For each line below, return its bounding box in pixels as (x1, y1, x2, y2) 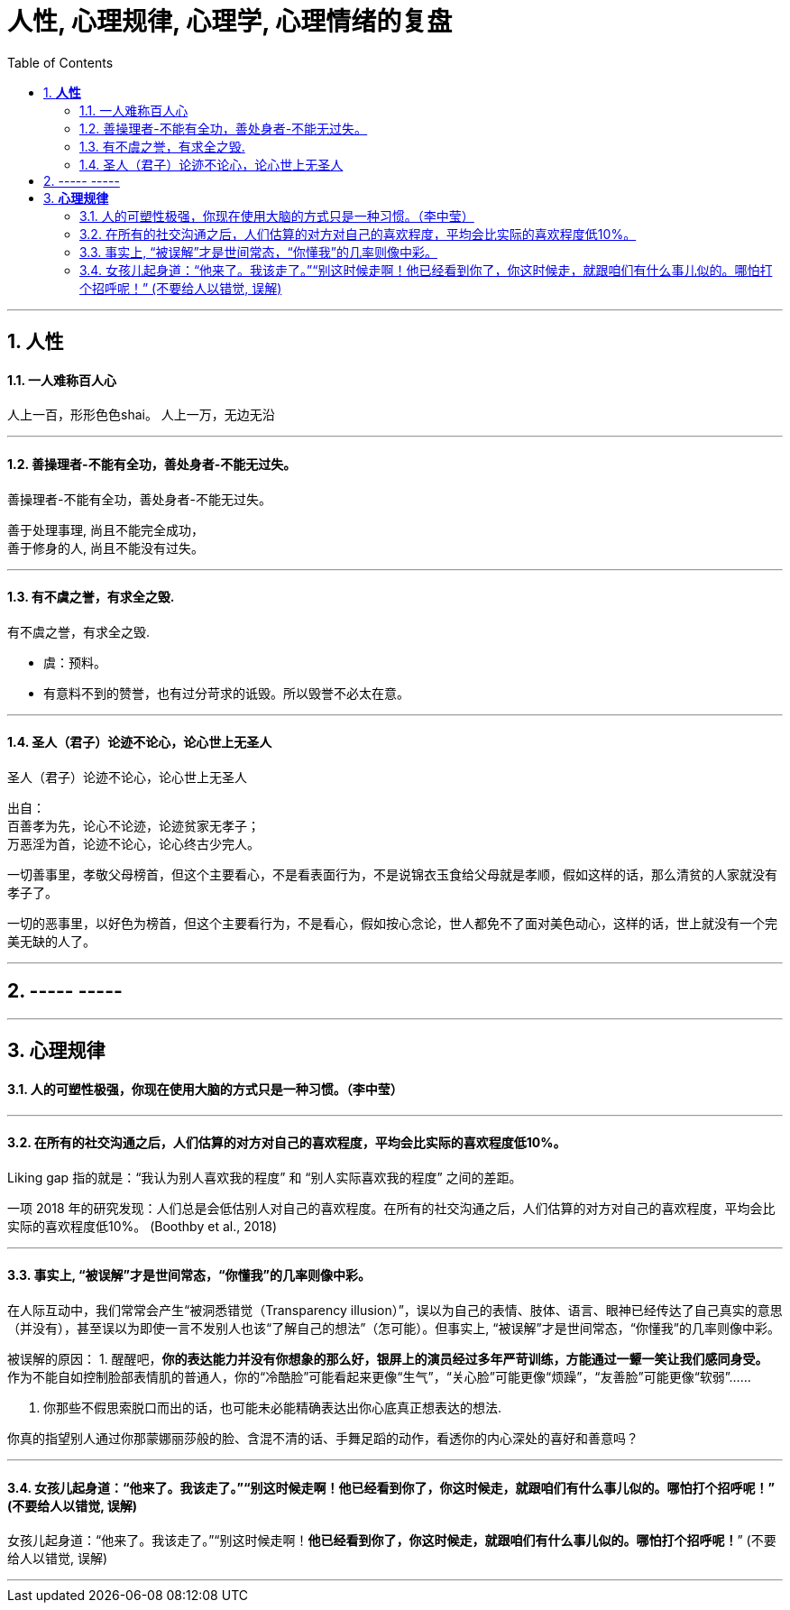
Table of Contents (7, 54, 114, 70)
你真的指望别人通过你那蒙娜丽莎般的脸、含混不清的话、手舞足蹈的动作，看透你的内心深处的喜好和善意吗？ (7, 1430, 638, 1446)
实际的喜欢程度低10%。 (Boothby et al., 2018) (7, 1218, 277, 1234)
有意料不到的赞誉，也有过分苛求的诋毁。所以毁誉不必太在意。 (43, 685, 409, 701)
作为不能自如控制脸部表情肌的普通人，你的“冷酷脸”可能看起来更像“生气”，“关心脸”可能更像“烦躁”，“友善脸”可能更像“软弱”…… (7, 1368, 751, 1385)
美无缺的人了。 (7, 934, 96, 950)
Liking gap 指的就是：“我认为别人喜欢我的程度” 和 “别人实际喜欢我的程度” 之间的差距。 (7, 1169, 522, 1185)
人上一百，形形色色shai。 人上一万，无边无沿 (7, 407, 275, 423)
